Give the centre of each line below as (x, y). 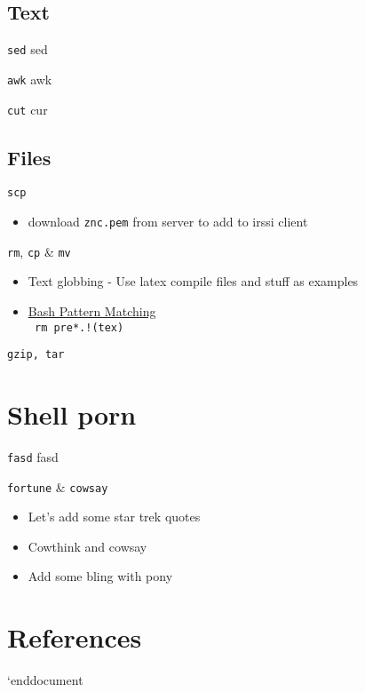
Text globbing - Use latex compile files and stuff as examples (193, 281)
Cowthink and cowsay (87, 546)
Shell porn (72, 414)
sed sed (28, 49)
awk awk (30, 79)
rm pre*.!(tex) (79, 327)
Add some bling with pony (100, 576)
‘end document (45, 680)
